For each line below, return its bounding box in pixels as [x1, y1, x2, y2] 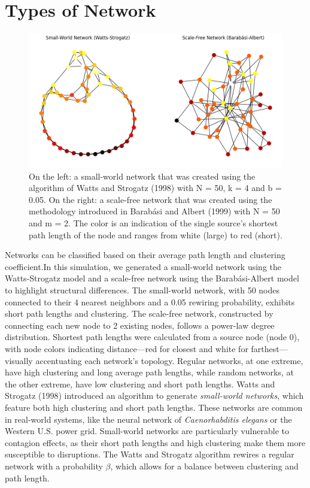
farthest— [251, 342, 288, 354]
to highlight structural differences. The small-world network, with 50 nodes [5, 284, 280, 296]
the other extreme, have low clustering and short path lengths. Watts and [5, 377, 275, 390]
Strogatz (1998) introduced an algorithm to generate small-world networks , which [5, 389, 304, 402]
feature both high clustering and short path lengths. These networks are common [5, 401, 303, 413]
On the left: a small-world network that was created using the [29, 169, 256, 182]
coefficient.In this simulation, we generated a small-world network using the [5, 260, 281, 272]
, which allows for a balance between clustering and [110, 459, 299, 472]
